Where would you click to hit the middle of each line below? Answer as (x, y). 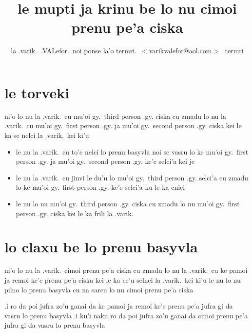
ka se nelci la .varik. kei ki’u (47, 135)
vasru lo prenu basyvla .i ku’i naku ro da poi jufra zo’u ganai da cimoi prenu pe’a (126, 315)
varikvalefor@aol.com (180, 51)
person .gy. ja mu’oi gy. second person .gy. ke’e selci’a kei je (105, 161)
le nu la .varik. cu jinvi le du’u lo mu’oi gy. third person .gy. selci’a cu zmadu (132, 177)
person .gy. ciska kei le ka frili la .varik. (75, 213)
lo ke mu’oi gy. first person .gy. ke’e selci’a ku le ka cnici (100, 187)
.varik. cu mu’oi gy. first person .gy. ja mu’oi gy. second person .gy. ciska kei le (123, 125)
